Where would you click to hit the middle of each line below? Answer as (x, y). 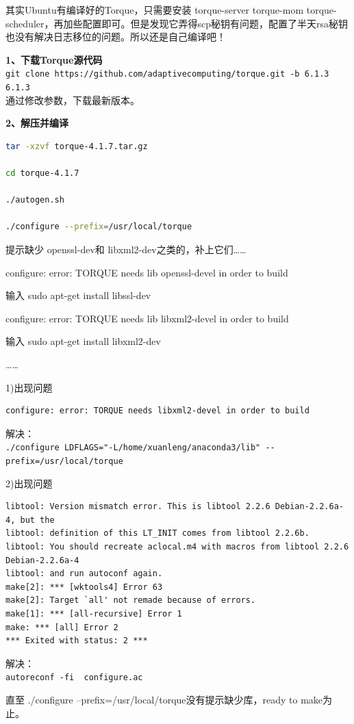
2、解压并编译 (37, 123)
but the (37, 520)
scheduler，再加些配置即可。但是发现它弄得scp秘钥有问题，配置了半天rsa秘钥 (177, 23)
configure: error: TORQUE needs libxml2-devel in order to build (157, 411)
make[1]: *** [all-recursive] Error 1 (94, 614)
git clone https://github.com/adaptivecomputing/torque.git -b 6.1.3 (167, 74)
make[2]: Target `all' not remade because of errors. (131, 600)
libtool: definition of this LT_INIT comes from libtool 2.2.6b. (157, 533)
